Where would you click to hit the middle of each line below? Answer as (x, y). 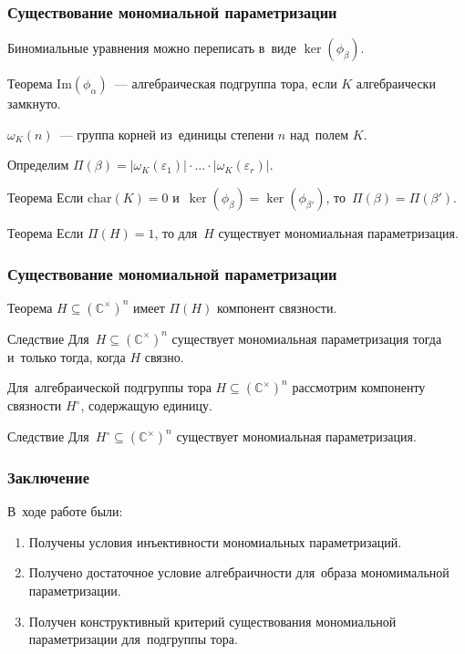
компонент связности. (277, 307)
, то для (176, 233)
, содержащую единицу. (146, 405)
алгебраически (396, 83)
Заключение (48, 477)
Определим (38, 165)
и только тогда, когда (67, 356)
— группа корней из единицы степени (167, 134)
